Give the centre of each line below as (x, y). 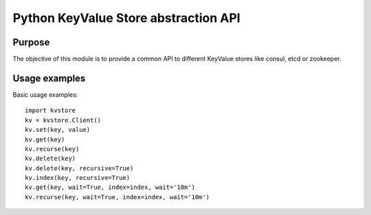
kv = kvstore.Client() (63, 120)
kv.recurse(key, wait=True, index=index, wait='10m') (117, 197)
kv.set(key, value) (58, 130)
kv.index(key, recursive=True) (78, 178)
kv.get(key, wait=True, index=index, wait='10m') (110, 188)
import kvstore (50, 111)
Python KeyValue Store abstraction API (126, 18)
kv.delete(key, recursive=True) (79, 168)
